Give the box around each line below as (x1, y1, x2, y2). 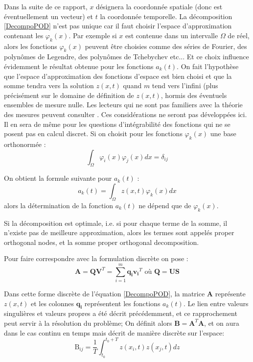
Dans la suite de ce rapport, (4, 1, 88, 11)
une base (210, 128, 236, 139)
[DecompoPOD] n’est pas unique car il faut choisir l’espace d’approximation (4, 21, 232, 31)
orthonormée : (4, 139, 46, 149)
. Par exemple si (69, 30, 117, 40)
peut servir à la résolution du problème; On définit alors (4, 317, 172, 328)
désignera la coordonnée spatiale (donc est (96, 1, 223, 11)
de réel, (228, 30, 250, 40)
